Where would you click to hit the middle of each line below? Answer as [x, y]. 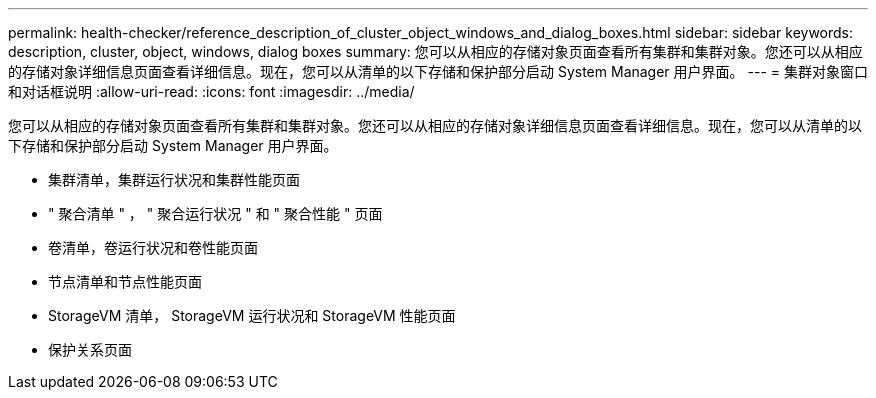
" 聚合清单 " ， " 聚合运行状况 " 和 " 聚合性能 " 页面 [215, 213]
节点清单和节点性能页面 [125, 281]
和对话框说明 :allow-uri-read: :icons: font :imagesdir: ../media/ [211, 91]
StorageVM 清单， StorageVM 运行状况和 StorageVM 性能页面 [252, 315]
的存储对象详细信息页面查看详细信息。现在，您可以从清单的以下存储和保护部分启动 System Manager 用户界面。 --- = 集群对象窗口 [438, 71]
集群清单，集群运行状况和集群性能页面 [174, 179]
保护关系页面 [90, 349]
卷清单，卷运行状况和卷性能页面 [153, 247]
